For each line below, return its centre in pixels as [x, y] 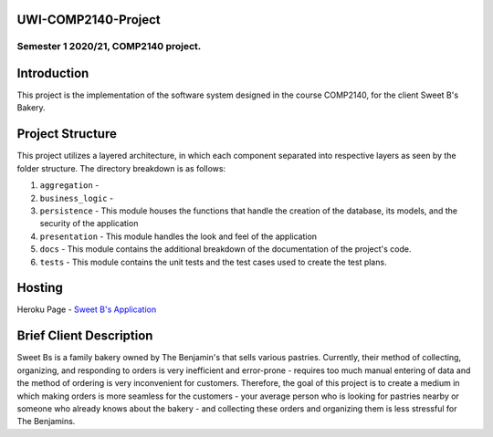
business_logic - [77, 198]
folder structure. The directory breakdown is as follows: [121, 168]
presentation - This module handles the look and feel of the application [178, 236]
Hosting [40, 288]
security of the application [89, 224]
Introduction [53, 73]
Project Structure [67, 134]
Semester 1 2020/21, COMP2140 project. [109, 47]
